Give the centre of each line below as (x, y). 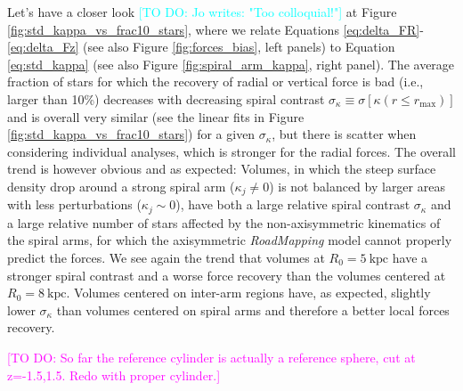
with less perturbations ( (74, 204)
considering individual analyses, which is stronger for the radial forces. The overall (231, 151)
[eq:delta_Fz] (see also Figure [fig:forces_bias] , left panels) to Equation (201, 47)
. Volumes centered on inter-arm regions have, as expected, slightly (248, 293)
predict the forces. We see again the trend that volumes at (166, 258)
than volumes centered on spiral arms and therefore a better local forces (253, 310)
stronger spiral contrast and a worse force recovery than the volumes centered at (227, 275)
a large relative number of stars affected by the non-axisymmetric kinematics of (224, 222)
